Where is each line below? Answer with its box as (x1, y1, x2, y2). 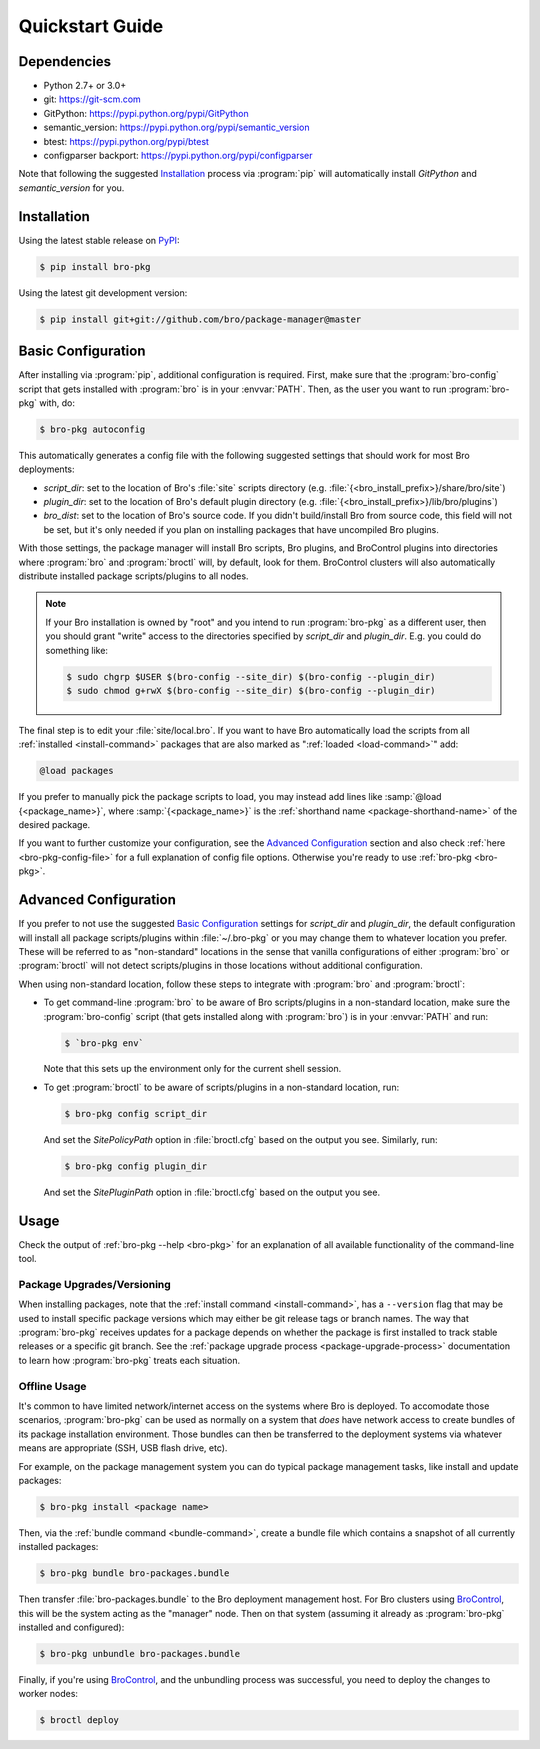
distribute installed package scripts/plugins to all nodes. (18, 570, 249, 582)
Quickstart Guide (18, 15, 164, 37)
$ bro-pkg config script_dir (64, 1108, 208, 1119)
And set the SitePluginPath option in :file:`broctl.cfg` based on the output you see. (43, 1186, 380, 1198)
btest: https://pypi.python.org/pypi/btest (43, 135, 210, 147)
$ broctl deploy (39, 1715, 120, 1726)
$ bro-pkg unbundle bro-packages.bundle (39, 1648, 240, 1659)
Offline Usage (18, 1379, 87, 1393)
